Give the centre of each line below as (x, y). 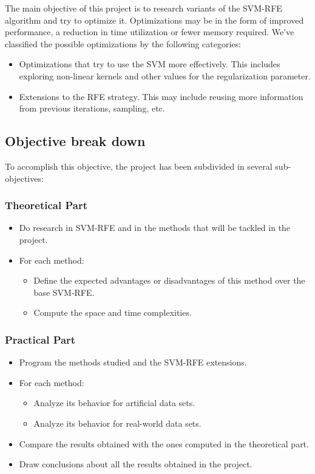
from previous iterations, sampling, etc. (92, 108)
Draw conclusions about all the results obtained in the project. (136, 464)
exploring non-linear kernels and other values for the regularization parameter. (165, 75)
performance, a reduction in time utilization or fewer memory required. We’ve (150, 32)
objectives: (24, 178)
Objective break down (75, 141)
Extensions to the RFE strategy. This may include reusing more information (161, 96)
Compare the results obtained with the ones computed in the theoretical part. (164, 443)
